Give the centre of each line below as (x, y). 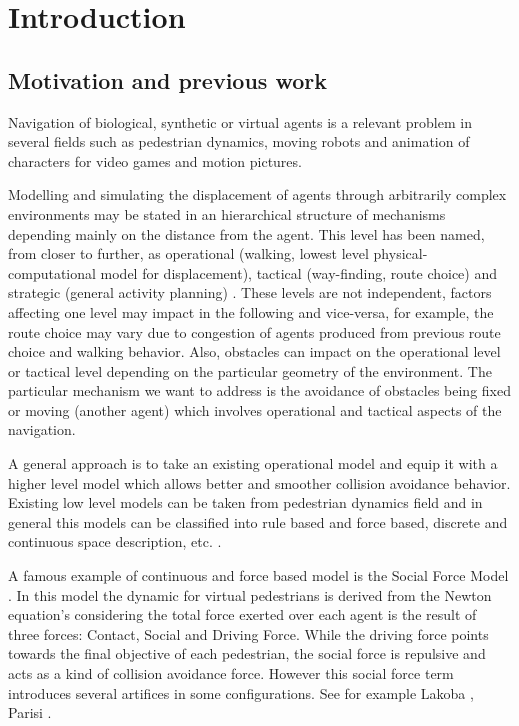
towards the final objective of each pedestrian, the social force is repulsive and (247, 653)
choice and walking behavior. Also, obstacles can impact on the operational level (254, 351)
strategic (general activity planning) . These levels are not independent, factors (250, 292)
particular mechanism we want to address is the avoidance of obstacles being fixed (259, 390)
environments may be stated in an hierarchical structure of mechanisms (227, 213)
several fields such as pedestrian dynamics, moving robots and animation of (239, 141)
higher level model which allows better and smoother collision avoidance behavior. (259, 482)
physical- (400, 253)
